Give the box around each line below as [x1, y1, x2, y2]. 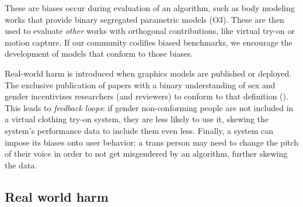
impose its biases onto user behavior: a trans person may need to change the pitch [5, 136, 299, 148]
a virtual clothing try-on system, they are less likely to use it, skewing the [5, 113, 269, 125]
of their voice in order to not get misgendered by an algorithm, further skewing [5, 147, 288, 160]
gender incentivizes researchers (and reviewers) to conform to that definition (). [5, 90, 288, 102]
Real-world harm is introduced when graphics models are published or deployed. [5, 67, 292, 79]
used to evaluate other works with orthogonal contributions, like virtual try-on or [5, 25, 295, 37]
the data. [5, 158, 37, 171]
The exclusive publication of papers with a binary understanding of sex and [5, 78, 276, 91]
